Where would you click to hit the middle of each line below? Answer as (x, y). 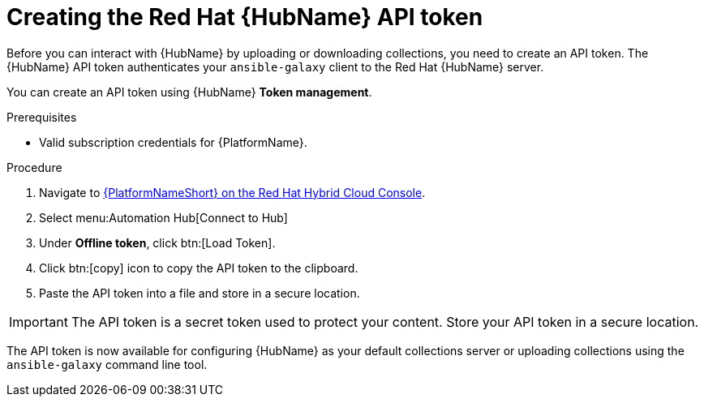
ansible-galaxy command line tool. (107, 364)
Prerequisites (42, 117)
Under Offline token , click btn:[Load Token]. (157, 242)
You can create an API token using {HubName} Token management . (189, 92)
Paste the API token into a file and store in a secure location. (200, 293)
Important (39, 322)
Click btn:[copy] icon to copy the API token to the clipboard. (199, 268)
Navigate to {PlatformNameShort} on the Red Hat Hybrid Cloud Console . (232, 192)
